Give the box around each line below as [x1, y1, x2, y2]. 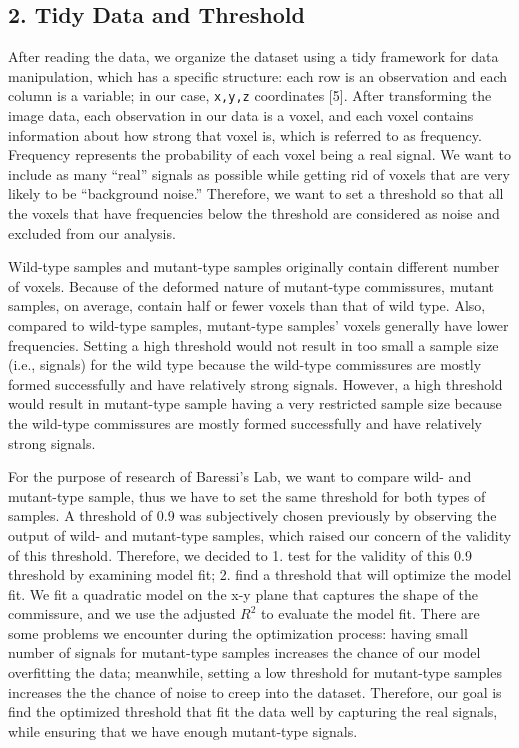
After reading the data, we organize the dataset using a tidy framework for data [8, 46, 499, 67]
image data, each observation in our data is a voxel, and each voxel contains [8, 105, 474, 126]
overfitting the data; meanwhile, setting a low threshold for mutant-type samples [8, 662, 502, 683]
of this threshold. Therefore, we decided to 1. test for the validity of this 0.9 [8, 544, 473, 565]
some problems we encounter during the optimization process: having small [8, 622, 468, 643]
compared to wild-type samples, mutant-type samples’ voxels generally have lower [8, 314, 509, 335]
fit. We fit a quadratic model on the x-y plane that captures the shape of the [8, 583, 479, 604]
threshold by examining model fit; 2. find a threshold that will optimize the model [8, 564, 512, 585]
